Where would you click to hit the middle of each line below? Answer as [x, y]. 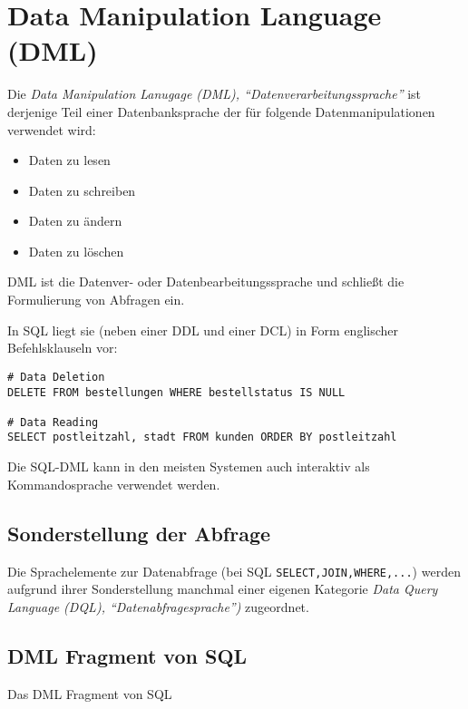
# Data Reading [53, 422]
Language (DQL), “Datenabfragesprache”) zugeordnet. [158, 606]
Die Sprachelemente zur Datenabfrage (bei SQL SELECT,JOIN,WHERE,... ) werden [234, 571]
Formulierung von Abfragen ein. [96, 300]
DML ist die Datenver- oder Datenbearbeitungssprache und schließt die [206, 282]
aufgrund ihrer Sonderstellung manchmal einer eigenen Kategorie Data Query [223, 589]
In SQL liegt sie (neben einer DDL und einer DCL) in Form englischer [203, 330]
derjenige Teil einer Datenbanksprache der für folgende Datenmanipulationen [221, 111]
